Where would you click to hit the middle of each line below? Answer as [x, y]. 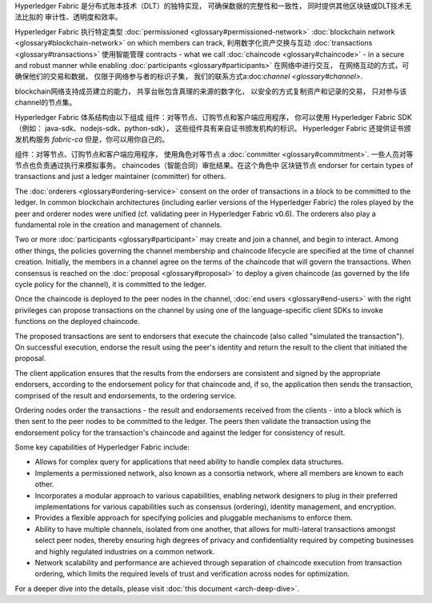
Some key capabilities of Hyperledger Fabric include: [102, 447]
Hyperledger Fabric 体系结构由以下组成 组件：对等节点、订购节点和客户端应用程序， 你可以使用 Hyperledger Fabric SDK [213, 117]
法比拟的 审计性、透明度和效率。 [68, 17]
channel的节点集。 [46, 102]
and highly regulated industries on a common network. [125, 551]
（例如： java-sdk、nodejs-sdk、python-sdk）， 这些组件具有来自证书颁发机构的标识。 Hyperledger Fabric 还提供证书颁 [213, 128]
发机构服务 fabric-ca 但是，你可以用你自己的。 [92, 139]
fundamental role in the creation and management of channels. [118, 225]
